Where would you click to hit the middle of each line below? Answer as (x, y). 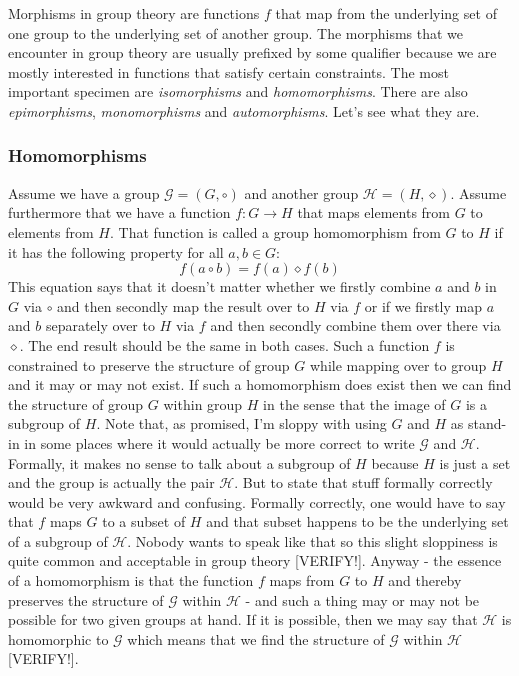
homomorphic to (58, 638)
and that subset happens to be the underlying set (357, 521)
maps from (302, 580)
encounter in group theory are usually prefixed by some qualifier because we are (252, 52)
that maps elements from (374, 212)
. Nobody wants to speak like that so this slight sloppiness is (312, 540)
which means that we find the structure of (256, 638)
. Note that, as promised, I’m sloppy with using (241, 423)
